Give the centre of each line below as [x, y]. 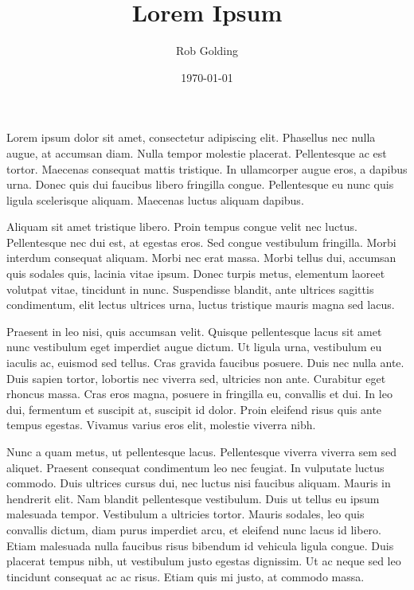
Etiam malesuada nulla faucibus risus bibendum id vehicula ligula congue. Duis [200, 545]
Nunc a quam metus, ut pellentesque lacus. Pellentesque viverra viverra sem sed [201, 451]
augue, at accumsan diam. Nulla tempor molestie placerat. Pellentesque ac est [197, 152]
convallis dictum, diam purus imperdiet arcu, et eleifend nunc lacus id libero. [194, 529]
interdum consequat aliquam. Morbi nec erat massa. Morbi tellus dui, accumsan [201, 258]
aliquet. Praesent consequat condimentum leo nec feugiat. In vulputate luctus [195, 467]
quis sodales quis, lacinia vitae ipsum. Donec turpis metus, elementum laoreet [196, 274]
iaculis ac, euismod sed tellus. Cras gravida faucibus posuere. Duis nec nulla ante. [205, 363]
